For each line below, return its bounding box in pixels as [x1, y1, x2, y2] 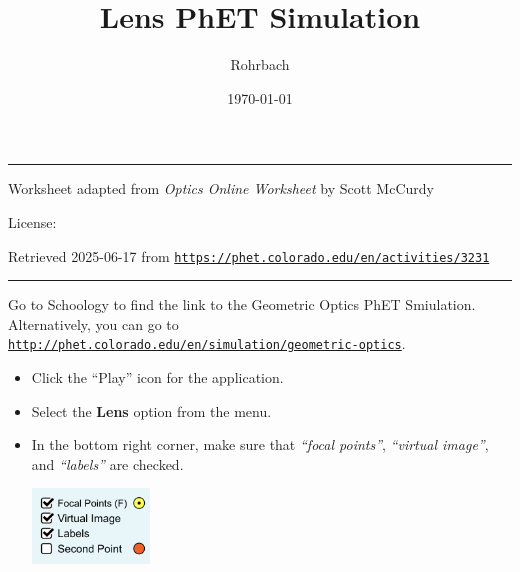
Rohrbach [230, 54, 290, 75]
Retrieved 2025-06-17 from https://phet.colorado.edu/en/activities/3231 [8, 245, 490, 266]
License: [8, 211, 57, 232]
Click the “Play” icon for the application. [31, 367, 284, 387]
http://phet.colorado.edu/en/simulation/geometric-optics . [8, 333, 406, 354]
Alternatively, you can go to [8, 313, 179, 334]
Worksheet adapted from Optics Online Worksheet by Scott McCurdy [8, 178, 434, 199]
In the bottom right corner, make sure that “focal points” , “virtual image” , [31, 434, 489, 455]
